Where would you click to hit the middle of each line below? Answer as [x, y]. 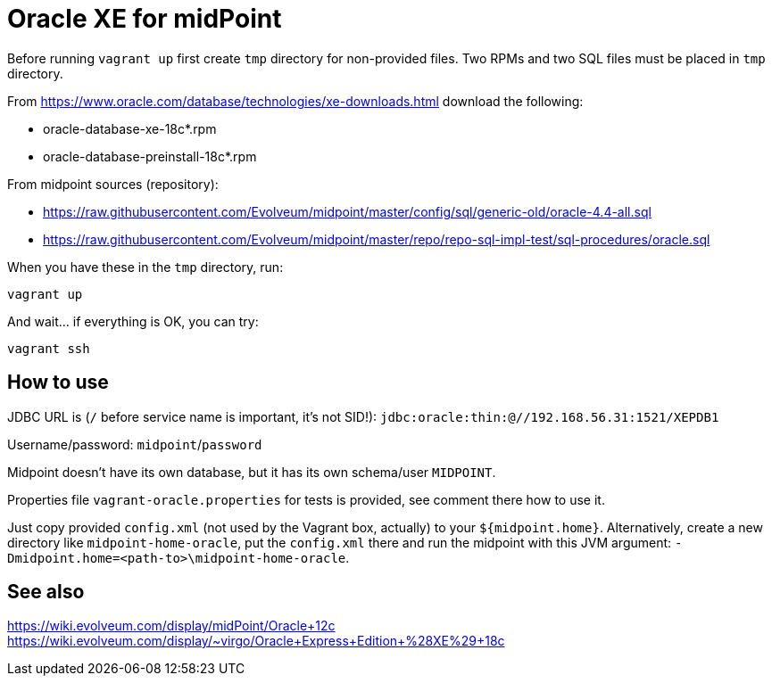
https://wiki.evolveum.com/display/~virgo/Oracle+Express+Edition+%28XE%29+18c [256, 641]
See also [46, 592]
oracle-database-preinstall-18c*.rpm [150, 156]
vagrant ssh [49, 348]
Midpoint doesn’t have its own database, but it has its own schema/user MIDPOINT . [252, 472]
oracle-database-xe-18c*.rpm [130, 128]
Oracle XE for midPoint [145, 19]
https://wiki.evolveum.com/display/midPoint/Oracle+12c [171, 626]
